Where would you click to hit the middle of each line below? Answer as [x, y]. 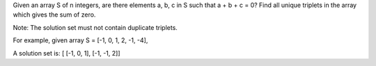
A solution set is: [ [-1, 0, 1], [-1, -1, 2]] [66, 53]
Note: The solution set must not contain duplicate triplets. [95, 27]
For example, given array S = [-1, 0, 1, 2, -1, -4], [80, 40]
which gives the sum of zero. [54, 15]
